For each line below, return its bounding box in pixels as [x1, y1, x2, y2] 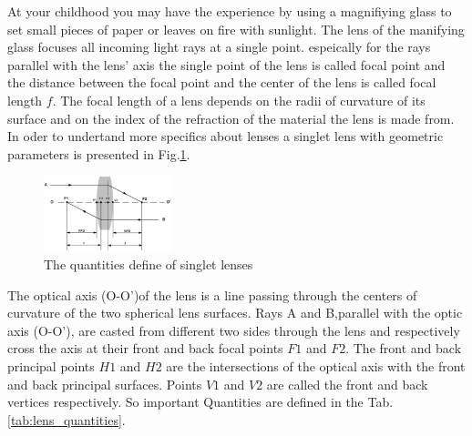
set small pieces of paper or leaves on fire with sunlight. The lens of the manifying [7, 19, 465, 38]
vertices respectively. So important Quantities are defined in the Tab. [7, 392, 394, 411]
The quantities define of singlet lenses [44, 255, 253, 273]
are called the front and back [266, 374, 428, 393]
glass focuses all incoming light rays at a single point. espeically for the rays [7, 37, 431, 56]
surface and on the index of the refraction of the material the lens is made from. [7, 108, 455, 127]
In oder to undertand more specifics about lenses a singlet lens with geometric [7, 127, 444, 146]
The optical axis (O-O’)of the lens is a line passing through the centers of [7, 285, 417, 304]
